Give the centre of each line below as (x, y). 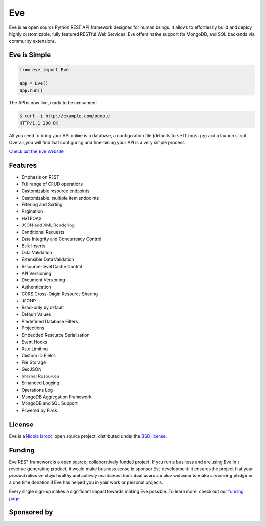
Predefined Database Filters (50, 321)
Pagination (32, 211)
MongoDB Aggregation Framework (56, 397)
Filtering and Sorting (42, 205)
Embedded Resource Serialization (56, 335)
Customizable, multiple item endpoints (60, 198)
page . (15, 498)
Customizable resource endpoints (55, 191)
